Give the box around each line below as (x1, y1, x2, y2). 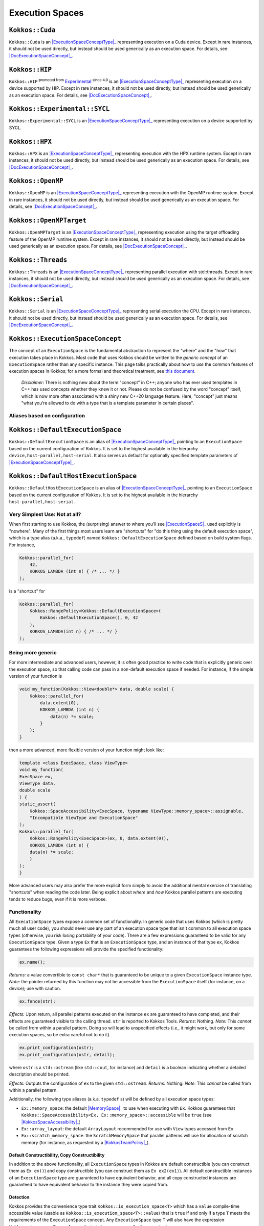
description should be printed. (9, 1072, 70, 1077)
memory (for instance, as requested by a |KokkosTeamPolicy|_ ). (21, 1139, 150, 1145)
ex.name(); (19, 959, 45, 965)
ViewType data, (19, 781, 56, 786)
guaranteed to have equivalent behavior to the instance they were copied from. (9, 1182, 169, 1188)
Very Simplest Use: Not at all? (9, 511, 81, 517)
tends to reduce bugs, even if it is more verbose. (9, 896, 107, 902)
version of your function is (9, 673, 62, 679)
